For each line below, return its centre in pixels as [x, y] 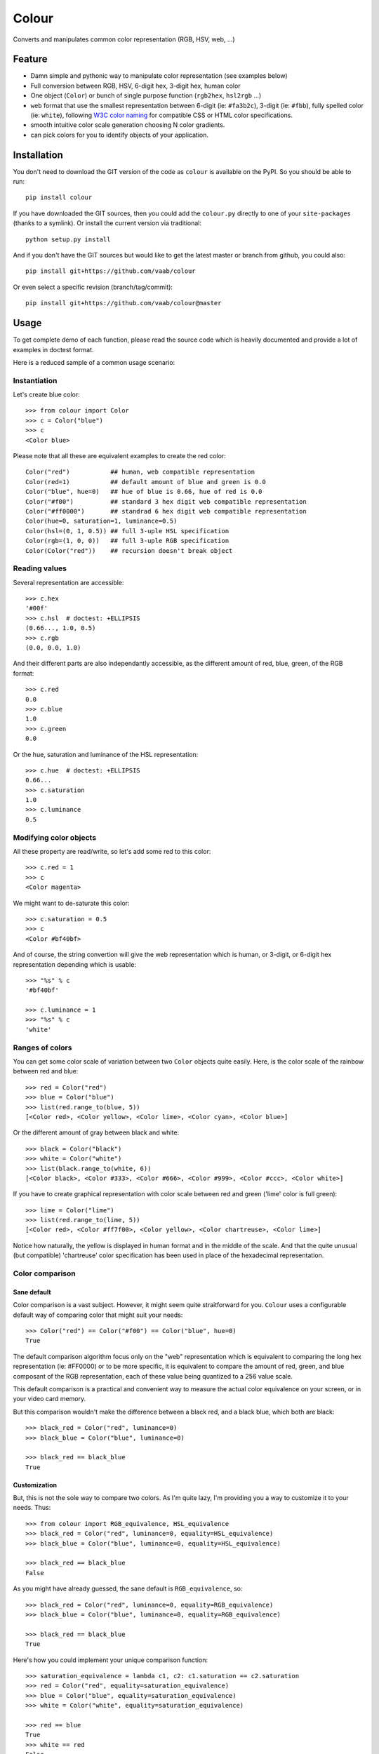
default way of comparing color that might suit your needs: [98, 1315]
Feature [30, 59]
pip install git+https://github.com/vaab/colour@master [124, 303]
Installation [38, 155]
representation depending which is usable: [75, 964]
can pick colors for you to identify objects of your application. [120, 135]
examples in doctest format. [53, 349]
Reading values [40, 568]
